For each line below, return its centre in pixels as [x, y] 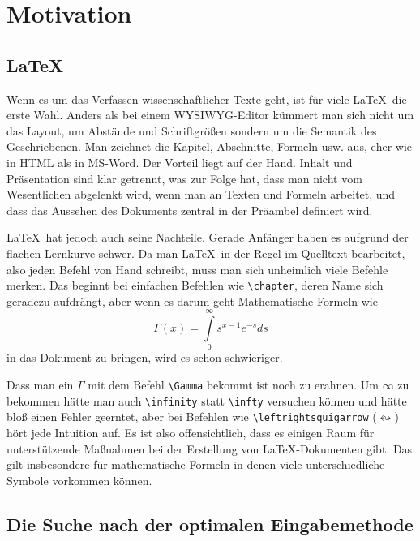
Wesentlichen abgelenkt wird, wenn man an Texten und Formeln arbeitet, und [201, 194]
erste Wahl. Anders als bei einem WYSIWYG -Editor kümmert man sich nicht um [210, 115]
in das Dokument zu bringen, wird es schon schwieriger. [145, 357]
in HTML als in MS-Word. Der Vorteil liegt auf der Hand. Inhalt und [180, 162]
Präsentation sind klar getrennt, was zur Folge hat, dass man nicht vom [184, 178]
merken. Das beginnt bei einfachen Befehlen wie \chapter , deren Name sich [195, 285]
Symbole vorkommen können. [79, 480]
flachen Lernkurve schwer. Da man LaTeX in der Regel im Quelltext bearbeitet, [206, 253]
